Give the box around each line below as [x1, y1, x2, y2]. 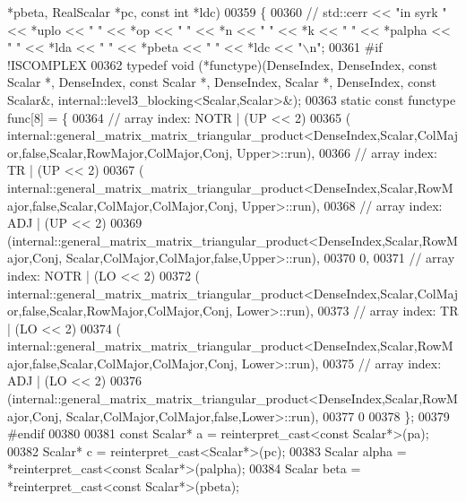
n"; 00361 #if [309, 38, 383, 56]
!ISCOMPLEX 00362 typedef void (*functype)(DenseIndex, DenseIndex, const [7, 55, 437, 74]
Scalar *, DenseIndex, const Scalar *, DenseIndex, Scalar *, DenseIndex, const [7, 73, 437, 91]
